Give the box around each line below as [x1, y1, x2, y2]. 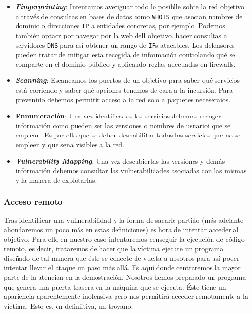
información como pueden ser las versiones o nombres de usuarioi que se [15, 120, 231, 130]
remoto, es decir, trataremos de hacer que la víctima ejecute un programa [4, 243, 224, 254]
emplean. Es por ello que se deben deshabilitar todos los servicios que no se [15, 130, 241, 140]
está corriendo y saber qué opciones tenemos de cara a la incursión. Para [15, 84, 233, 95]
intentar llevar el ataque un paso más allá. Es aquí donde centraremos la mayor [4, 262, 241, 273]
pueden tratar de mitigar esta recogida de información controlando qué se [15, 49, 235, 59]
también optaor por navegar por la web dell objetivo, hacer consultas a [15, 30, 227, 40]
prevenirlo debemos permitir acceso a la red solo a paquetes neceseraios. [15, 94, 231, 104]
